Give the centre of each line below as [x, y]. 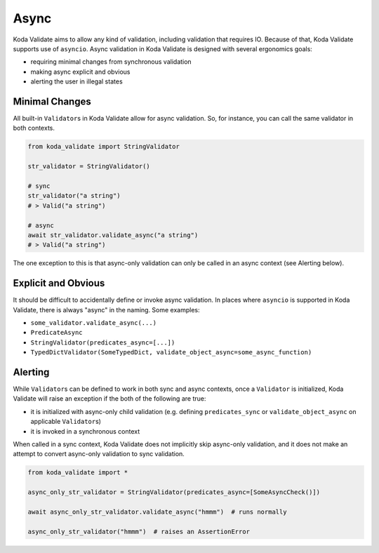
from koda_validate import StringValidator [104, 147]
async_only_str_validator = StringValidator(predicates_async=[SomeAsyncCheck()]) [174, 492]
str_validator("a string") [74, 196]
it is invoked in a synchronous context [85, 431]
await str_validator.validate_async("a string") [113, 235]
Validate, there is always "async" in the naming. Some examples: [106, 309]
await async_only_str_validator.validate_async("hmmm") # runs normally [157, 512]
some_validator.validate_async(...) [94, 322]
